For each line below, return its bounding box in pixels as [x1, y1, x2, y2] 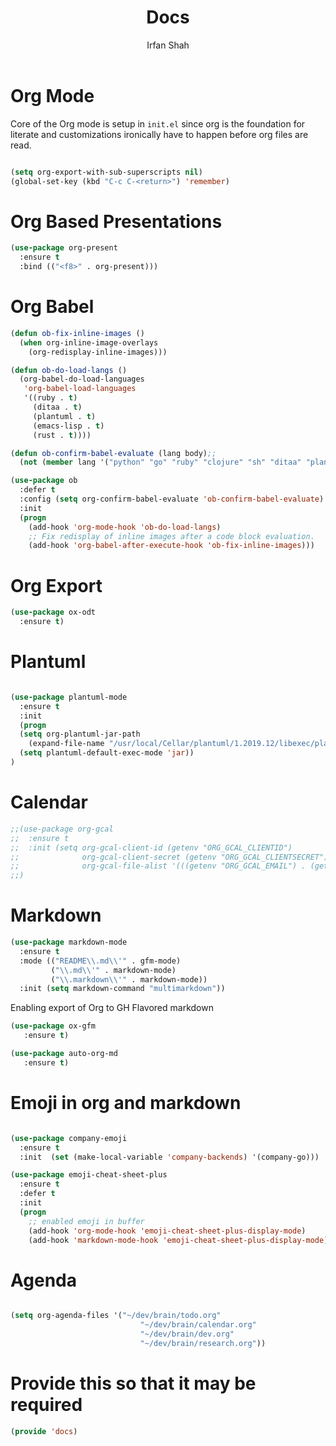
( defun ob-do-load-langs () [10, 365, 128, 375]
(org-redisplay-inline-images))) [28, 347, 168, 357]
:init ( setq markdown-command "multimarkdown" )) [19, 984, 226, 994]
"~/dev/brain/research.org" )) [139, 1338, 267, 1348]
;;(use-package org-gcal [10, 824, 114, 834]
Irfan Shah [146, 39, 190, 51]
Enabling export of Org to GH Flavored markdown [10, 1002, 214, 1014]
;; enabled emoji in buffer [28, 1216, 145, 1226]
